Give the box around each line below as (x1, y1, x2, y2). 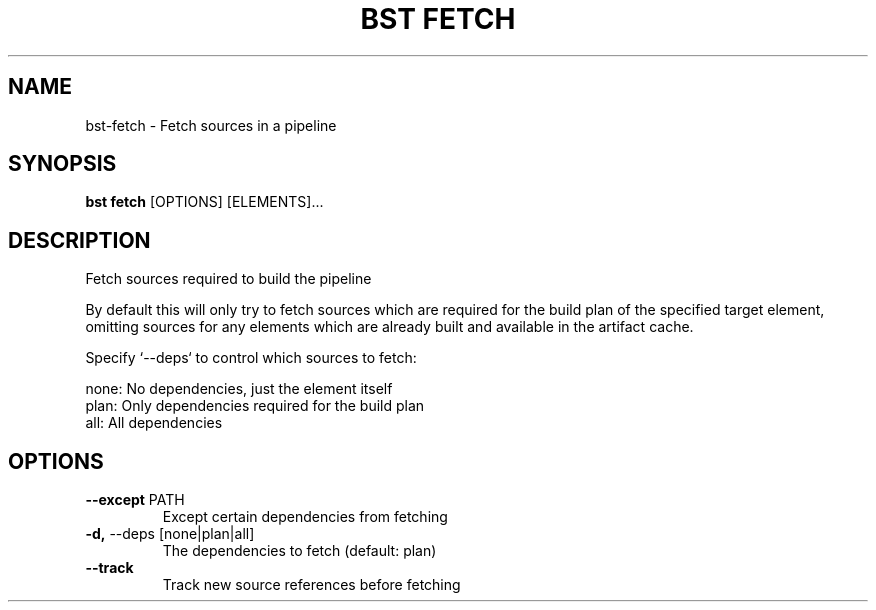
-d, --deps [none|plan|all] (85, 525, 255, 543)
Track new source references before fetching (162, 576, 461, 594)
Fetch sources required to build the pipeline (85, 270, 372, 288)
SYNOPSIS (8, 151, 117, 177)
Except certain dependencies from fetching (162, 508, 448, 526)
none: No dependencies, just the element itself (85, 380, 393, 398)
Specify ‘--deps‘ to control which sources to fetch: (85, 349, 417, 367)
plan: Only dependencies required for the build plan (85, 397, 425, 415)
